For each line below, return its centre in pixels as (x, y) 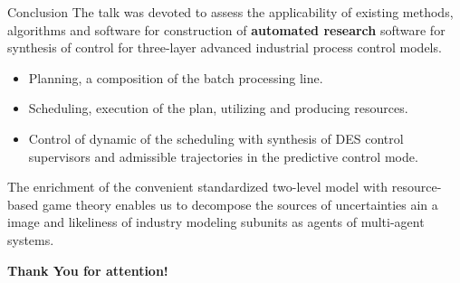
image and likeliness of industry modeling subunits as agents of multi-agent (216, 222)
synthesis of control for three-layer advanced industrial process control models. (225, 47)
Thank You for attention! (88, 270)
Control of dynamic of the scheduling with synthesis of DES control (216, 138)
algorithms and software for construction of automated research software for (226, 29)
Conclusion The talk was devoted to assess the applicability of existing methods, (230, 12)
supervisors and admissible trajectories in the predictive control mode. (223, 156)
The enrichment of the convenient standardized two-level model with (198, 187)
